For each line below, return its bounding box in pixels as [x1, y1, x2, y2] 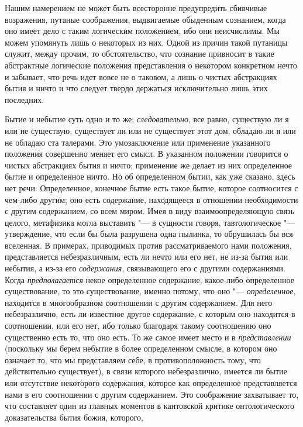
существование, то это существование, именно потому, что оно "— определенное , [5, 285, 296, 297]
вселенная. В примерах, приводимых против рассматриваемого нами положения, [5, 239, 292, 251]
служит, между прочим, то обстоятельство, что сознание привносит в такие [5, 47, 274, 60]
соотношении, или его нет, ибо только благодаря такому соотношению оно [5, 319, 271, 332]
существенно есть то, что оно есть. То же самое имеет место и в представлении [5, 330, 291, 343]
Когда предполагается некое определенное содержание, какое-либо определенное [5, 273, 294, 285]
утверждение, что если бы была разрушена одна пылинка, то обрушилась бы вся [5, 228, 293, 240]
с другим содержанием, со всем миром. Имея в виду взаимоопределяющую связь [5, 205, 295, 217]
